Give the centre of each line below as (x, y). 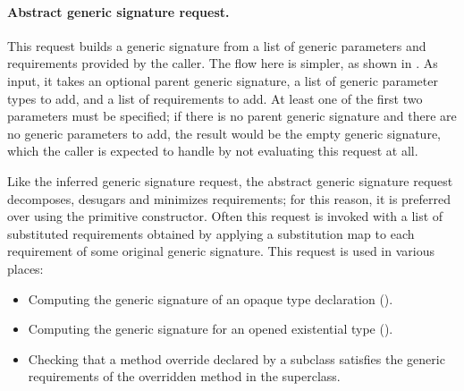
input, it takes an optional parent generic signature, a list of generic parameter (223, 80)
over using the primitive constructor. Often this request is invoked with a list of (225, 216)
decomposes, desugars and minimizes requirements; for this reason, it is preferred (229, 198)
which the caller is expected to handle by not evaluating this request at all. (213, 151)
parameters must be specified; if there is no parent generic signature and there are (232, 116)
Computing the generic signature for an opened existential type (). (211, 329)
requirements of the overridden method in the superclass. (184, 376)
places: (25, 268)
